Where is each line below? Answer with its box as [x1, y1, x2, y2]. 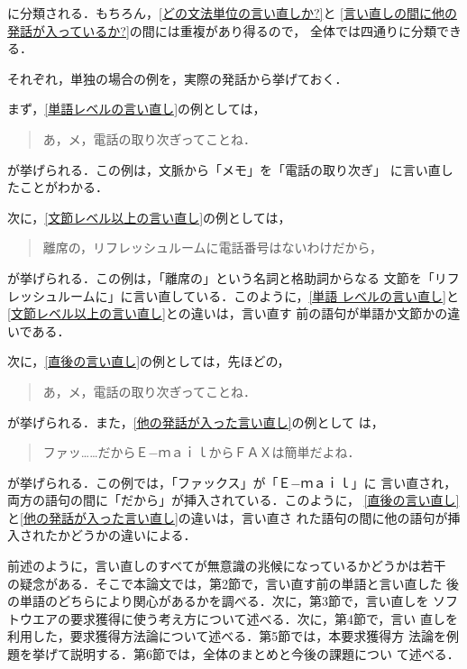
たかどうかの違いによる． [44, 526, 197, 545]
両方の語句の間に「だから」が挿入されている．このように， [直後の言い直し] [7, 490, 460, 509]
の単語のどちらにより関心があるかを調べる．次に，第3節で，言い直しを [7, 591, 429, 610]
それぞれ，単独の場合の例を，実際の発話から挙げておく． [7, 69, 348, 87]
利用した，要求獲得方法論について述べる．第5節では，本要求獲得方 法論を [7, 627, 446, 646]
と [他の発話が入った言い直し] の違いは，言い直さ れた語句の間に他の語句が [7, 508, 448, 527]
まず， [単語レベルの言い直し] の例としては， [7, 99, 266, 118]
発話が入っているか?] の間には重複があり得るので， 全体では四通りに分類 [7, 21, 436, 40]
